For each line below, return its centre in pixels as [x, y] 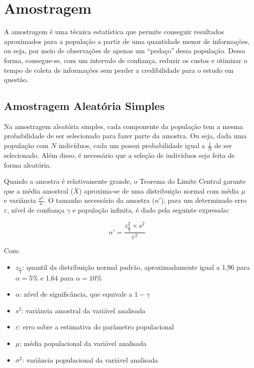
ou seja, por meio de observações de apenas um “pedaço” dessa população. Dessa [125, 51]
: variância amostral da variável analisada [84, 310]
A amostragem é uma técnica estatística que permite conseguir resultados [114, 32]
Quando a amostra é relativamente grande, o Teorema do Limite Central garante [125, 181]
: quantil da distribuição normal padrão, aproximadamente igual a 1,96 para [136, 267]
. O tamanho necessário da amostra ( [99, 200]
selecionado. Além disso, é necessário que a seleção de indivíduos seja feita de [119, 155]
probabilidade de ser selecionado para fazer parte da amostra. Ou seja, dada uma [125, 136]
